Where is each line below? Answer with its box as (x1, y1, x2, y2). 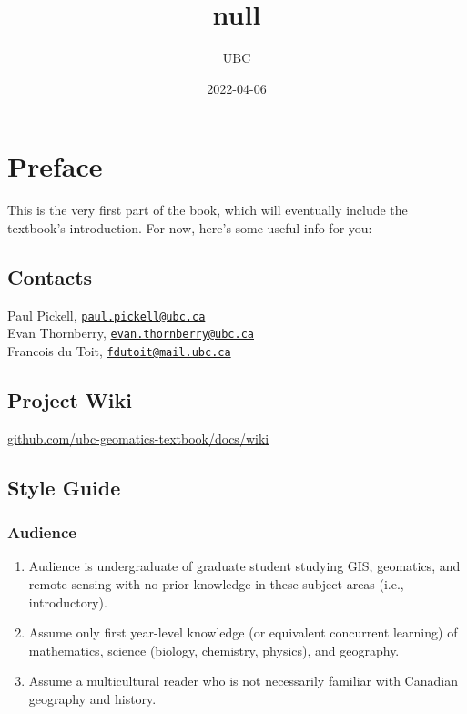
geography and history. (28, 688, 157, 708)
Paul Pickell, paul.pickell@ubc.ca (7, 305, 206, 324)
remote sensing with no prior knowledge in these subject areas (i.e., (28, 575, 404, 593)
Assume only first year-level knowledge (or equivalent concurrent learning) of (28, 623, 458, 642)
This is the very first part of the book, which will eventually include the (7, 200, 408, 219)
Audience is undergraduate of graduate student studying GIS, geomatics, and (28, 556, 461, 576)
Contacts (7, 262, 93, 291)
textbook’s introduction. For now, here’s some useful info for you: (7, 218, 372, 237)
